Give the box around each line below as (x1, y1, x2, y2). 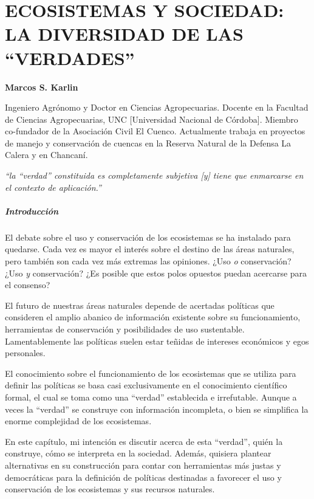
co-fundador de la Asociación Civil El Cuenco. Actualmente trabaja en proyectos (5, 125, 305, 137)
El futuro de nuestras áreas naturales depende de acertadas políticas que (5, 298, 275, 311)
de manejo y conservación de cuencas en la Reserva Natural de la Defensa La (5, 136, 292, 149)
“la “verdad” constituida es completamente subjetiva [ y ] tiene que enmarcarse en (5, 169, 304, 182)
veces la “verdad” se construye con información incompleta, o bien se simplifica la (5, 402, 309, 415)
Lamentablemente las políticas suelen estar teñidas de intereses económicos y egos (5, 334, 309, 347)
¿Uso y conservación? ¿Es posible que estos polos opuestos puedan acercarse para (5, 266, 307, 279)
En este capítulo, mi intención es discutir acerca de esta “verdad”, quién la (5, 435, 283, 447)
